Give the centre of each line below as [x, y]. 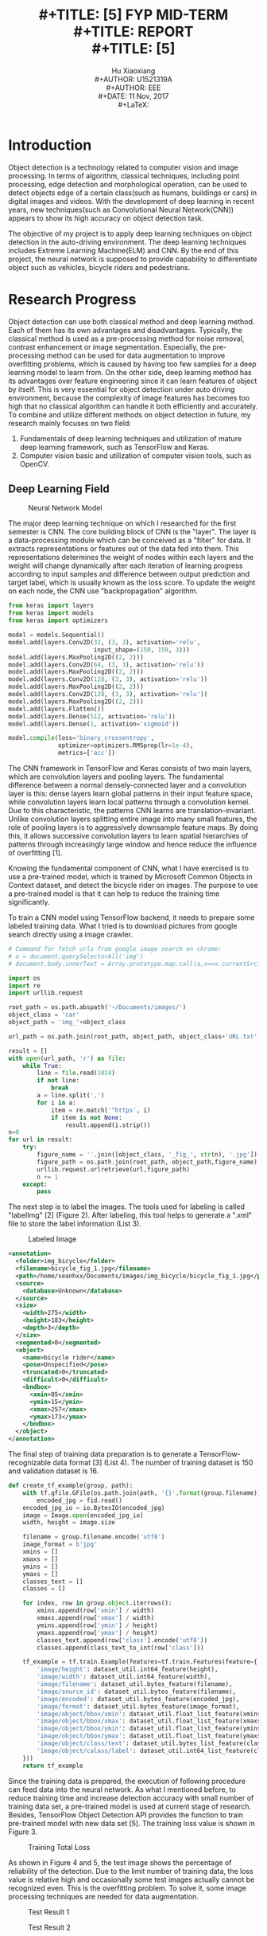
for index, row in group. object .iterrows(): [97, 1603]
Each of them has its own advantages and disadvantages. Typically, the [125, 330]
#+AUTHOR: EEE [133, 88]
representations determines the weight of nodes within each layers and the [131, 557]
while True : [42, 1066]
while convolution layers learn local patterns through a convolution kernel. [129, 802]
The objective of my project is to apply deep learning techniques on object [130, 233]
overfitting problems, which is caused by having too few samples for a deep [132, 364]
